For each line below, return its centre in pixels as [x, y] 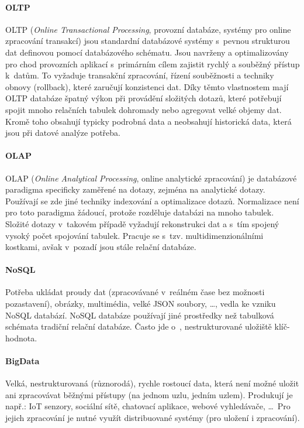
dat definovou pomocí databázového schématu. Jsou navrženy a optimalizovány [147, 52]
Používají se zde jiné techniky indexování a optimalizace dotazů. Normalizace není [152, 201]
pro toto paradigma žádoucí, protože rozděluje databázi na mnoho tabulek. [140, 212]
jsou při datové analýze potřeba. [63, 133]
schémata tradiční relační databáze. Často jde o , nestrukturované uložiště [139, 326]
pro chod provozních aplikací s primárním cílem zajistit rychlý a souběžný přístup [153, 64]
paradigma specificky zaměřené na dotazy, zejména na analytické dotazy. [135, 189]
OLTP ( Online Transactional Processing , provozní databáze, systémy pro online [148, 29]
